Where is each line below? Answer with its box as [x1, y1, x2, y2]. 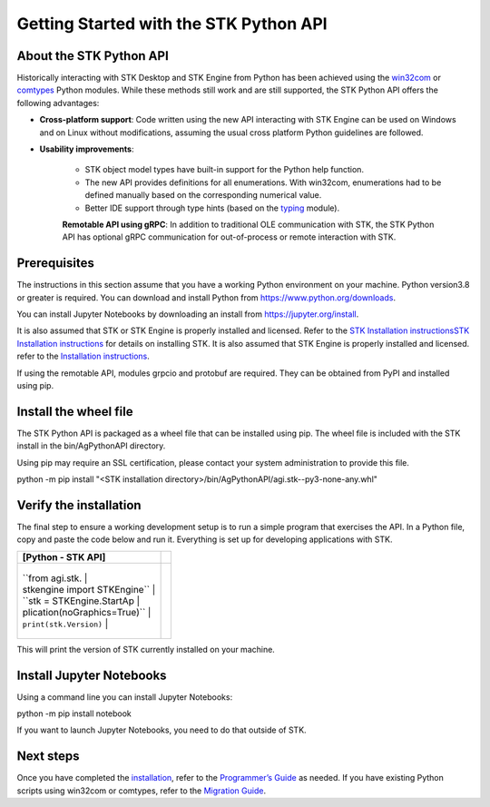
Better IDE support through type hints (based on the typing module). [84, 202, 340, 213]
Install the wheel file [16, 404, 133, 419]
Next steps [16, 749, 80, 764]
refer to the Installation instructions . [16, 350, 150, 362]
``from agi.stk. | [22, 572, 88, 585]
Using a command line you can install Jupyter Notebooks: [16, 691, 233, 703]
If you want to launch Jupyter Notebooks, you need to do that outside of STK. [16, 724, 308, 735]
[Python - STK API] [22, 550, 106, 563]
